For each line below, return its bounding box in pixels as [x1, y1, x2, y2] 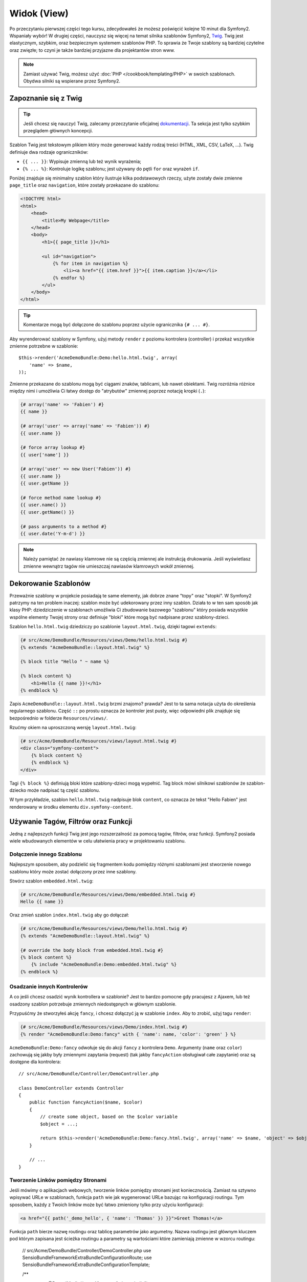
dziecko [9, 787, 27, 793]
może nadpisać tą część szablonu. [27, 787, 100, 793]
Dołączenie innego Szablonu [9, 850, 82, 857]
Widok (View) [9, 8, 69, 19]
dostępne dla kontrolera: [9, 1059, 61, 1065]
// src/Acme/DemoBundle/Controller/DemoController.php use [22, 1247, 151, 1253]
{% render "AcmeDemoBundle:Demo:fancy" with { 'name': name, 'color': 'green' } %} [20, 1031, 236, 1037]
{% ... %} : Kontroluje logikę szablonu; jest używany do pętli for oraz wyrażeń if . [22, 166, 200, 172]
